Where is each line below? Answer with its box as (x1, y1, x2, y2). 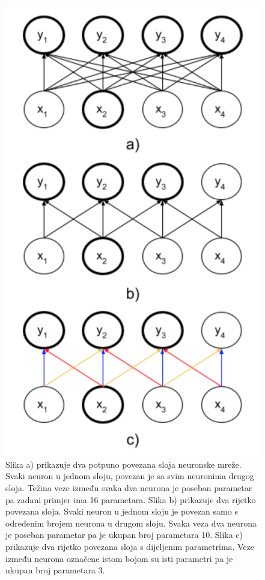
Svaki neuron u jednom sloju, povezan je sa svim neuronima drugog (5, 470, 254, 482)
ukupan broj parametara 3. (5, 564, 105, 576)
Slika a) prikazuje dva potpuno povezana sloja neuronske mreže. (5, 458, 242, 470)
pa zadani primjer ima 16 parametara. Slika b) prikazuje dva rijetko (5, 493, 256, 506)
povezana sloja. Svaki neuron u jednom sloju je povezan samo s (5, 505, 238, 518)
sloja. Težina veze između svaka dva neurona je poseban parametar (5, 481, 252, 494)
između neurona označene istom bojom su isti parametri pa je (5, 552, 233, 564)
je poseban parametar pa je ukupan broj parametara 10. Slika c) (5, 528, 243, 541)
